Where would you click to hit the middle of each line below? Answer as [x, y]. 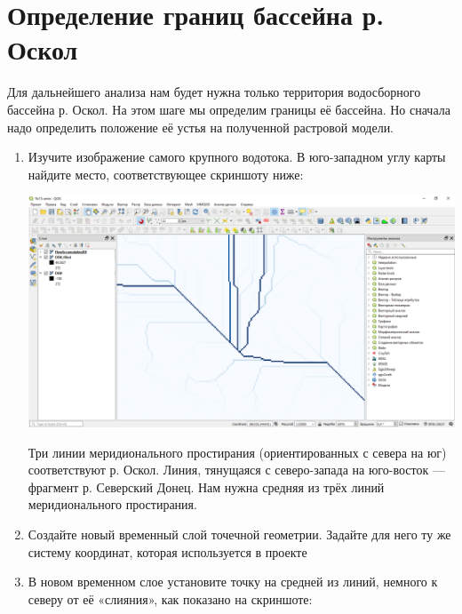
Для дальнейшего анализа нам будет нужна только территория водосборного [214, 92]
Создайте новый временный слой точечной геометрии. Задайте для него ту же [239, 534]
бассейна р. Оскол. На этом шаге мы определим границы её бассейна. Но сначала [229, 109]
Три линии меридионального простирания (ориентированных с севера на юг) [237, 452]
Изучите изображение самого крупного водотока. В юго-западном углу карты [237, 157]
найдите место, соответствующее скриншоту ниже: [166, 174]
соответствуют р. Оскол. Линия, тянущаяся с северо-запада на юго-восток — [236, 470]
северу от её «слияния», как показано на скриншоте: [170, 598]
